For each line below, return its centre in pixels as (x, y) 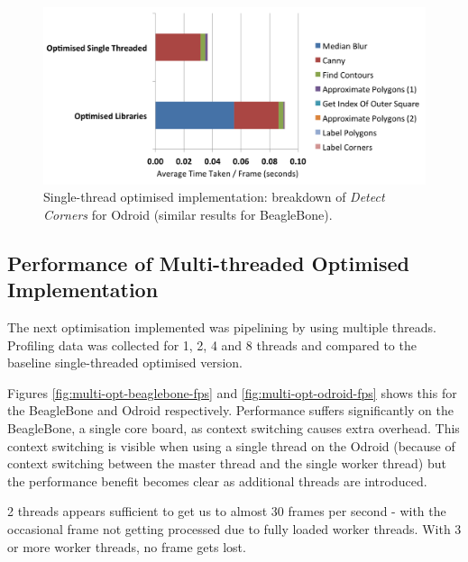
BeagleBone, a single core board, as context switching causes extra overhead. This (234, 428)
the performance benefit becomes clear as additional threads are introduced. (217, 480)
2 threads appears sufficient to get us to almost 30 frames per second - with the (227, 511)
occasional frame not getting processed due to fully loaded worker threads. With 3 (234, 528)
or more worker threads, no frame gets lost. (127, 546)
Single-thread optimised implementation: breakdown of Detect (214, 197)
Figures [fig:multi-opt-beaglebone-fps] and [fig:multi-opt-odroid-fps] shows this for (232, 392)
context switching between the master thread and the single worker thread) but (227, 463)
